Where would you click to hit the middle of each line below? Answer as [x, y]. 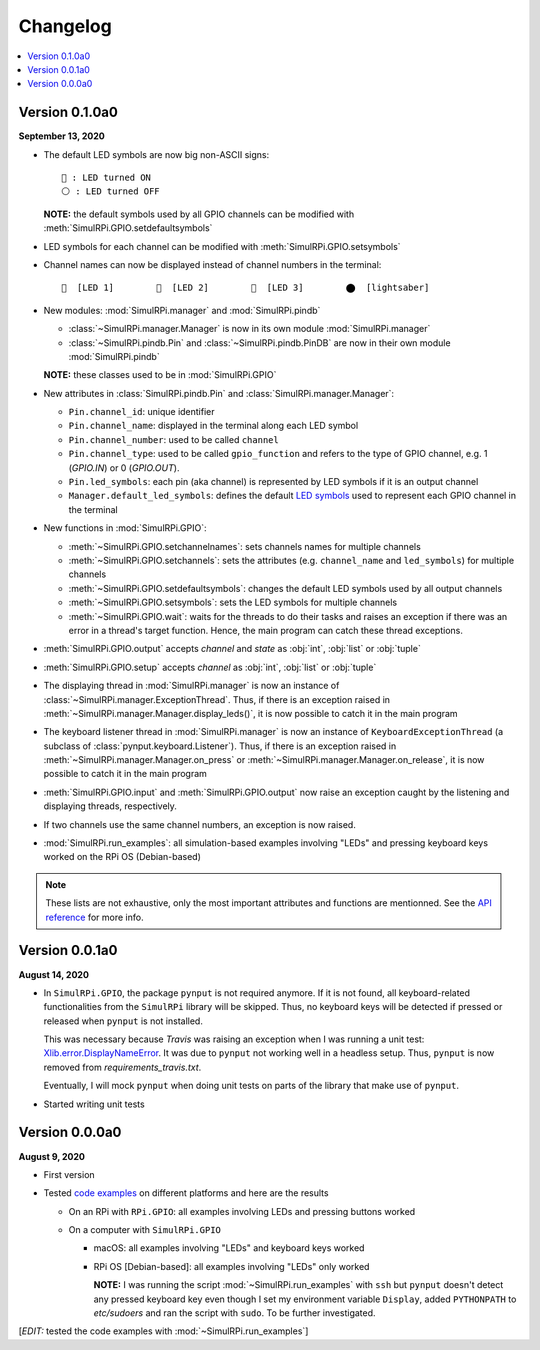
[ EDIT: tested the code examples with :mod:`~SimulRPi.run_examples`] [163, 1331]
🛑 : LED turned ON [106, 178]
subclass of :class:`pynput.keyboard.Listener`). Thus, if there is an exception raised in [220, 746]
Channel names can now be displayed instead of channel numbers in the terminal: [212, 264]
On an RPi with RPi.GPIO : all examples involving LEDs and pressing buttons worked [242, 1211]
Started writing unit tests [94, 1104]
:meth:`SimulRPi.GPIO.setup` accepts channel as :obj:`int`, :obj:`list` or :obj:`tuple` [210, 667]
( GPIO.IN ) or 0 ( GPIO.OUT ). [124, 467]
